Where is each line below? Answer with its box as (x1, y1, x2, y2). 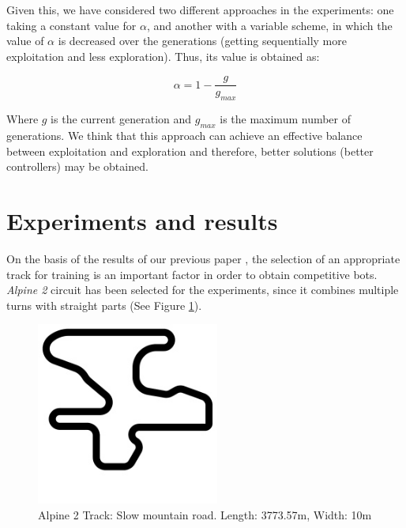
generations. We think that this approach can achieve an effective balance (6, 127, 363, 144)
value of (6, 32, 44, 49)
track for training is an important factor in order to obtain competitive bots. (6, 266, 378, 282)
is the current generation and (51, 111, 192, 127)
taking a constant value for (6, 17, 137, 33)
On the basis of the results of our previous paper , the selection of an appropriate (6, 250, 400, 266)
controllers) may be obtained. (6, 158, 148, 175)
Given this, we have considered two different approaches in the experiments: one (6, 2, 394, 17)
